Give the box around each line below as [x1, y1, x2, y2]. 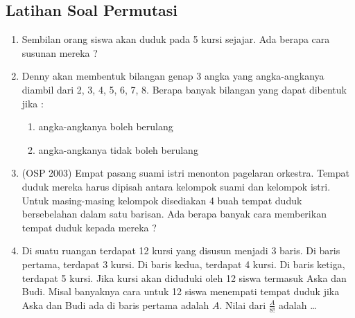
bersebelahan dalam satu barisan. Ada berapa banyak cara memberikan [21, 206, 327, 221]
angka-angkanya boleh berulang [38, 119, 173, 134]
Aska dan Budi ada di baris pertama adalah [21, 297, 209, 312]
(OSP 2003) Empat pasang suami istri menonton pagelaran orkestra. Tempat [21, 166, 350, 180]
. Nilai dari [219, 297, 266, 312]
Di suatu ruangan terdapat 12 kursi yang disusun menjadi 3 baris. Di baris [21, 243, 340, 258]
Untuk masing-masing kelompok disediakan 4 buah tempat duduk [21, 193, 302, 207]
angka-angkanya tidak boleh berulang [38, 142, 198, 157]
